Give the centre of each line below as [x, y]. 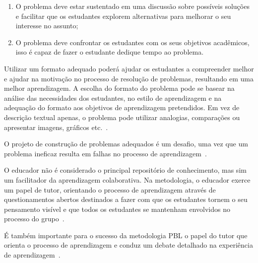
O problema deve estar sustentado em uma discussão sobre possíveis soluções [132, 6]
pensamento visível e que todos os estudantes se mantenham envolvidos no [117, 209]
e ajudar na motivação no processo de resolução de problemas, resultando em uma [129, 78]
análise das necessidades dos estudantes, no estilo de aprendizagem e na [113, 98]
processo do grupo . [34, 219]
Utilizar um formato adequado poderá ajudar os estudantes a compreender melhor [129, 68]
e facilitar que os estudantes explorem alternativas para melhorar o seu [123, 16]
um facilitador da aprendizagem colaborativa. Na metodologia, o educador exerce [127, 179]
